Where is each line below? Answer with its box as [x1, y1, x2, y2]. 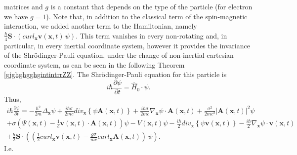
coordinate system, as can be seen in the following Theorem [4, 59, 185, 70]
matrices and [4, 1, 43, 11]
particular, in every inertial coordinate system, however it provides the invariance [4, 40, 250, 50]
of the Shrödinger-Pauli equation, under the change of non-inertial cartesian [4, 50, 234, 60]
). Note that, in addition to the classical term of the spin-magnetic [46, 11, 248, 21]
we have [4, 11, 28, 21]
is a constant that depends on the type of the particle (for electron [50, 1, 253, 11]
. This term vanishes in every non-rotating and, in [76, 30, 227, 40]
